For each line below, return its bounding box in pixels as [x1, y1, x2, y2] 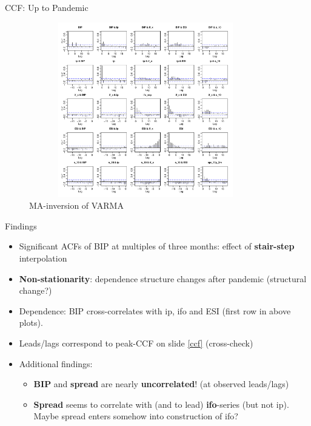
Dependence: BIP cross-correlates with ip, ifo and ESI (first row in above [19, 304, 291, 317]
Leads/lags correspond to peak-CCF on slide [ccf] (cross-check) [19, 336, 253, 349]
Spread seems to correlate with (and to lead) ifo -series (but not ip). [33, 397, 289, 410]
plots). [19, 316, 43, 329]
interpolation [19, 251, 67, 264]
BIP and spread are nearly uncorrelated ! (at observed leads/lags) [33, 377, 289, 390]
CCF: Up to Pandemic [5, 1, 89, 13]
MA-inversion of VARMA [29, 199, 124, 212]
